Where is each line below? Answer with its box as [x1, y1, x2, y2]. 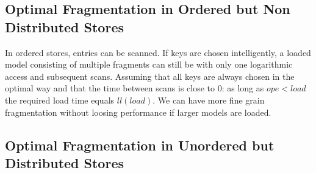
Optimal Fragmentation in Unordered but [5, 135, 275, 154]
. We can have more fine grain [153, 93, 265, 106]
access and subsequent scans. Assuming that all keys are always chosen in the [5, 69, 295, 82]
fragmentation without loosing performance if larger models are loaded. [5, 105, 271, 118]
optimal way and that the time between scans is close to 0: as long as [5, 82, 264, 94]
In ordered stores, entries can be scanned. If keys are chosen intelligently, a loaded [5, 46, 311, 58]
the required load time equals [5, 93, 115, 106]
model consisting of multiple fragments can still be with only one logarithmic [5, 58, 293, 71]
